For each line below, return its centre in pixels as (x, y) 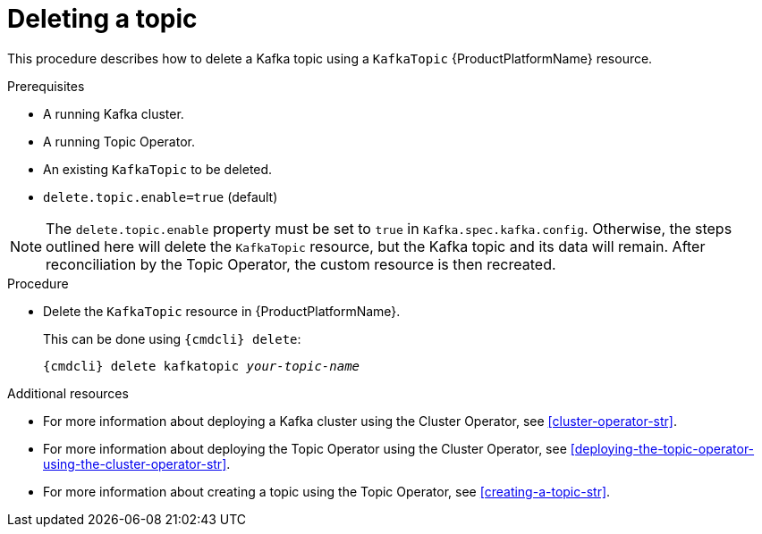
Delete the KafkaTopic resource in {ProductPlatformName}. (222, 311)
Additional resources (68, 393)
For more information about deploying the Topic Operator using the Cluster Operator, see (305, 448)
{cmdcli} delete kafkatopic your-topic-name (202, 366)
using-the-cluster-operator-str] (135, 463)
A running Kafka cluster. (114, 113)
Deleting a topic (102, 19)
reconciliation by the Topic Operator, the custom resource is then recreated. (301, 264)
